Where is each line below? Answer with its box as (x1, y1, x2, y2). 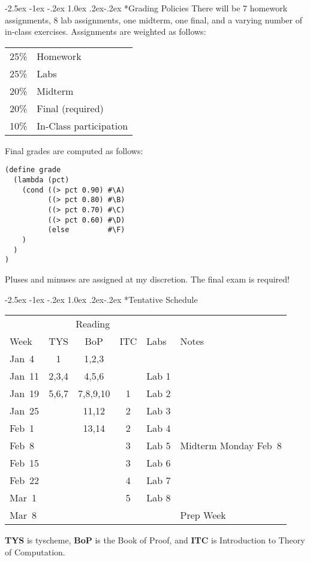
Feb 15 (10, 456, 40, 470)
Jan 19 (10, 386, 40, 401)
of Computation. (5, 545, 65, 558)
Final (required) (37, 101, 104, 115)
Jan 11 (10, 369, 40, 383)
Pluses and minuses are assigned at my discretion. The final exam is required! (5, 272, 290, 285)
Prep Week (180, 508, 226, 522)
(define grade (5, 166, 61, 175)
